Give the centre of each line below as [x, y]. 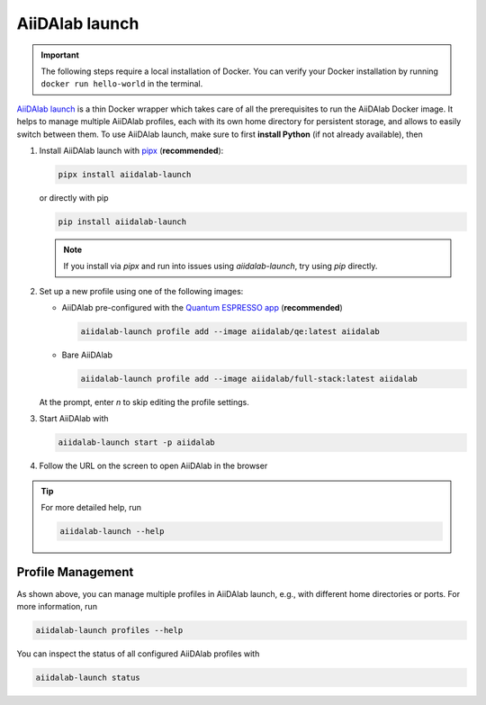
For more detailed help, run [91, 508]
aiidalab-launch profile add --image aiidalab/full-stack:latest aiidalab [249, 379]
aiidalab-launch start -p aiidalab [136, 443]
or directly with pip [74, 197]
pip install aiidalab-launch [122, 221]
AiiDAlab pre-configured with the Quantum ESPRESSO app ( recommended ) [202, 307]
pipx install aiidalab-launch [125, 174]
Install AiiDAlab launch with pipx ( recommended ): [131, 150]
